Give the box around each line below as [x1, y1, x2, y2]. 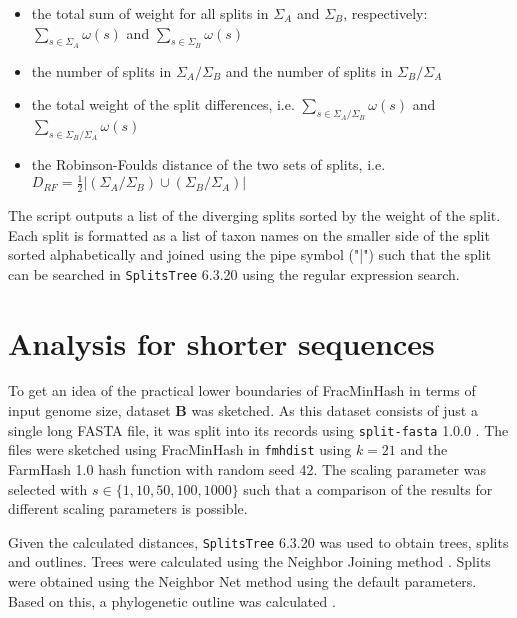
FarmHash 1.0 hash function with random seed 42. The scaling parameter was [8, 458, 486, 479]
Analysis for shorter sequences [8, 322, 435, 363]
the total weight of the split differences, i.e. [31, 94, 295, 115]
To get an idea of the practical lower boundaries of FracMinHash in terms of [8, 380, 476, 401]
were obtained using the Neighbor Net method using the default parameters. [8, 571, 477, 592]
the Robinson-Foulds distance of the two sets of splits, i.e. [31, 153, 386, 174]
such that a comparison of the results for [243, 478, 493, 499]
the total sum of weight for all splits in [31, 3, 269, 23]
